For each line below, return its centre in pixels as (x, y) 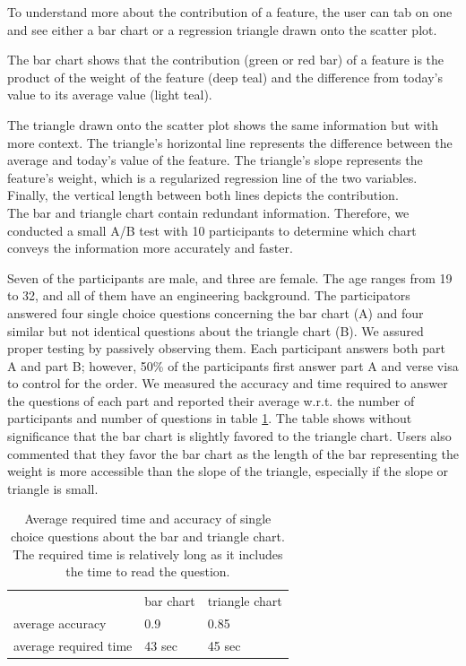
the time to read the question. (148, 571)
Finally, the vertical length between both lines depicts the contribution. (203, 195)
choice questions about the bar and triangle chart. (147, 536)
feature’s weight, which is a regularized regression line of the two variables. (212, 177)
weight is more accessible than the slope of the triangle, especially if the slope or (228, 471)
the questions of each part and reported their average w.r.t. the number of (211, 400)
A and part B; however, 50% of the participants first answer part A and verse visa (233, 365)
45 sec (224, 645)
